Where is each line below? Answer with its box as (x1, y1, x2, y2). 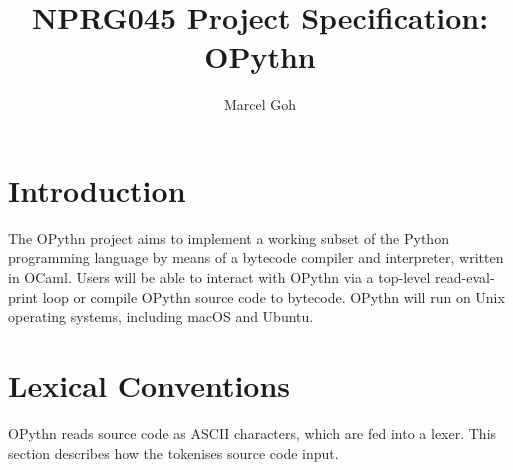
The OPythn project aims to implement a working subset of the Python (8, 227, 449, 248)
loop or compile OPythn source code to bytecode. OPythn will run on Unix (42, 286, 505, 307)
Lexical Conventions (8, 365, 291, 405)
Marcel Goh (223, 94, 297, 115)
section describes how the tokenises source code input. (8, 442, 339, 463)
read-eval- (435, 267, 495, 288)
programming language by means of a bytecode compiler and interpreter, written (8, 247, 504, 268)
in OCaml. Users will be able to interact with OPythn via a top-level (8, 267, 431, 288)
